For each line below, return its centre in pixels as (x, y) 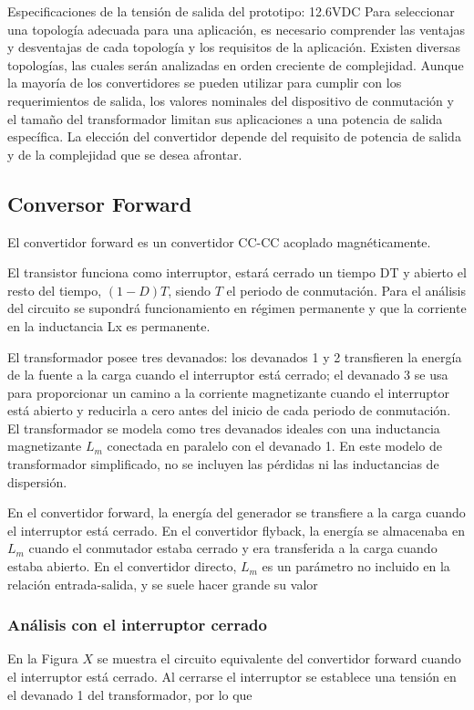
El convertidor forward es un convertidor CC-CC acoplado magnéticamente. (219, 241)
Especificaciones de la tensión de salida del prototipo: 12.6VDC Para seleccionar (231, 11)
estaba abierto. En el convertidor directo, (122, 566)
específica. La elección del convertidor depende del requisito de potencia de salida (234, 136)
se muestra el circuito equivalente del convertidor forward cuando (279, 658)
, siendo (189, 290)
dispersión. (37, 481)
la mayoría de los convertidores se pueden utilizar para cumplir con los (205, 83)
